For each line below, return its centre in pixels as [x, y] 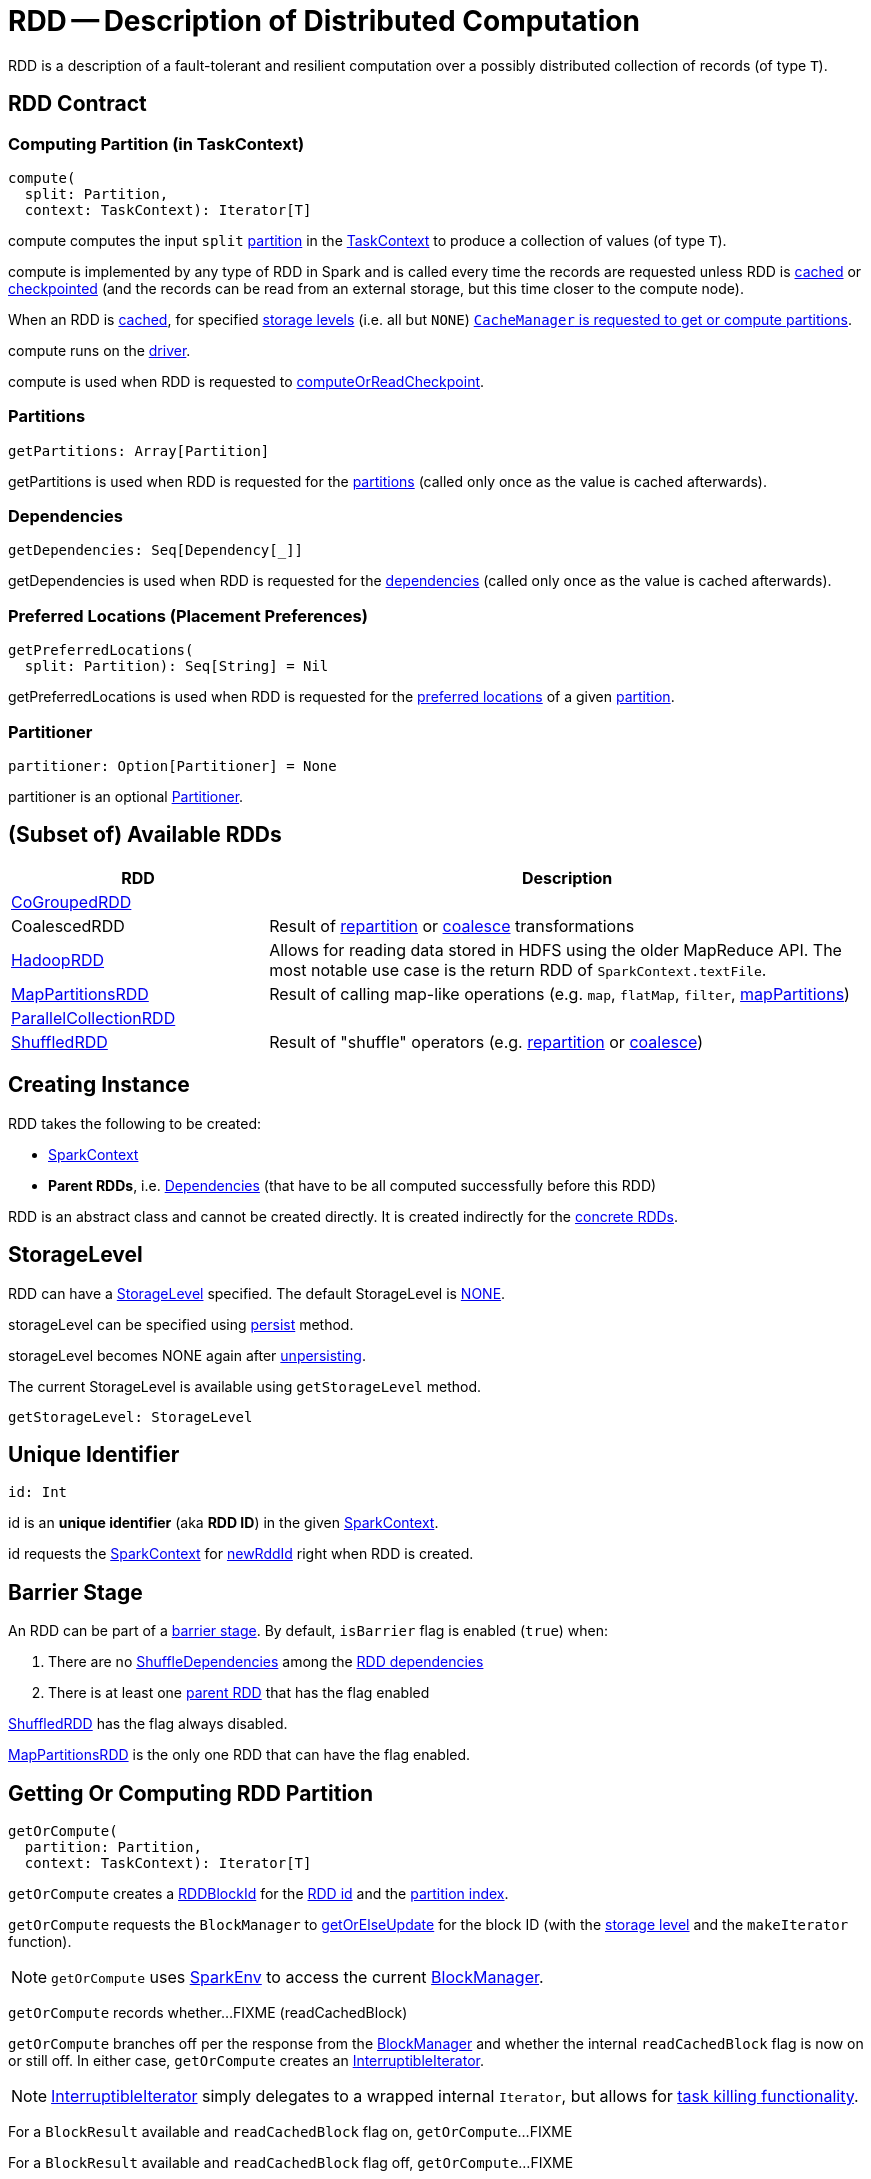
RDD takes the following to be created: [135, 1123]
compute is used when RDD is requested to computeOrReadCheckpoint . [246, 381]
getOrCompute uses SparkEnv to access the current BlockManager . [297, 1977]
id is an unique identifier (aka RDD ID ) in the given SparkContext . [223, 1523]
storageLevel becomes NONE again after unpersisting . [187, 1355]
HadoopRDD [58, 959]
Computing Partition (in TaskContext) [156, 143]
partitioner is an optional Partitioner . [126, 796]
